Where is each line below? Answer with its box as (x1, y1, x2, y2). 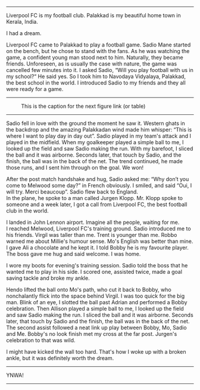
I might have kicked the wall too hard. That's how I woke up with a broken (6, 348, 186, 355)
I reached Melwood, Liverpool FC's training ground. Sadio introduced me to (6, 225, 192, 232)
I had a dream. (6, 30, 42, 36)
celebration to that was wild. (6, 337, 76, 344)
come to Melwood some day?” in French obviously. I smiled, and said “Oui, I (6, 182, 192, 189)
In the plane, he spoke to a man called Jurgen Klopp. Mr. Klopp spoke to (6, 195, 183, 201)
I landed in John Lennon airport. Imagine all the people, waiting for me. (6, 219, 180, 226)
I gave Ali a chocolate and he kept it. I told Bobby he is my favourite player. (6, 244, 189, 251)
